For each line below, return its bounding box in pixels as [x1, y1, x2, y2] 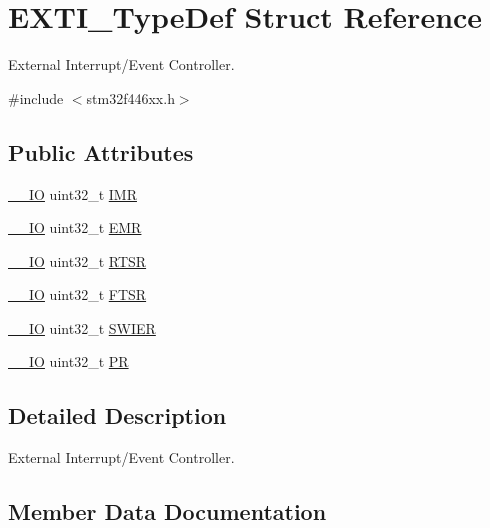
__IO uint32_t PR [8, 351, 129, 372]
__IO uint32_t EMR [8, 217, 142, 238]
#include [8, 87, 64, 108]
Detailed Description [8, 400, 227, 431]
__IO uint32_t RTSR [8, 250, 147, 271]
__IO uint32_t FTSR [8, 284, 147, 305]
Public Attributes [8, 136, 194, 167]
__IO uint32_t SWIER [8, 317, 156, 338]
